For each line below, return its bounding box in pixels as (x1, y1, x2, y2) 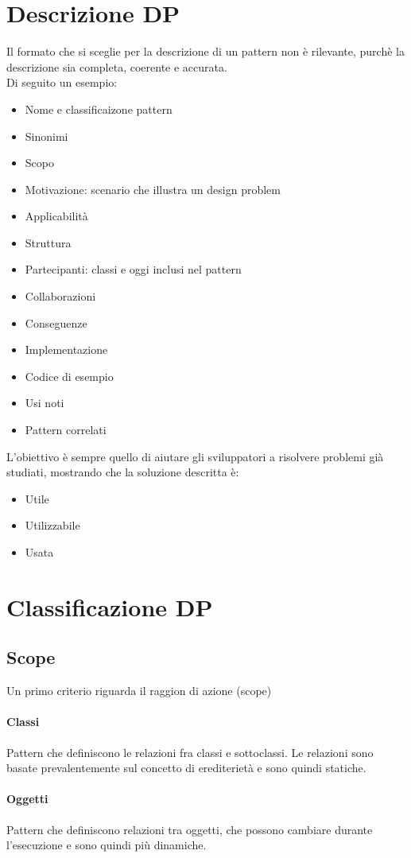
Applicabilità (25, 208, 88, 224)
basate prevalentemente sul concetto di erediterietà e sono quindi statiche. (6, 759, 366, 776)
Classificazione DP (6, 590, 213, 623)
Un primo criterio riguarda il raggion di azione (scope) (6, 682, 272, 699)
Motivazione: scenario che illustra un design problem (25, 181, 281, 197)
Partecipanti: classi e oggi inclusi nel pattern (25, 261, 242, 278)
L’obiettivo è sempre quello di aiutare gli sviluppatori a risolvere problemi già (6, 448, 384, 464)
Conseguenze (25, 314, 87, 331)
